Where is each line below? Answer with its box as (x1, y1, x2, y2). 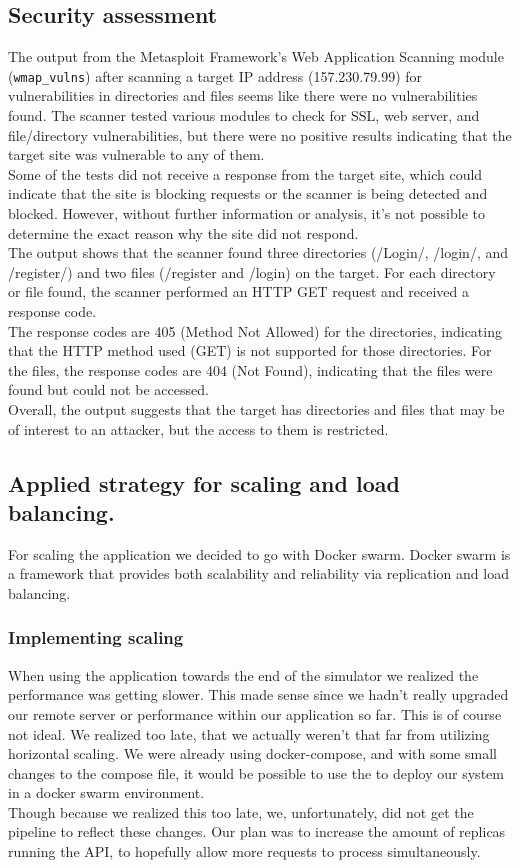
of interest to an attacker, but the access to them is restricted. (8, 418, 389, 439)
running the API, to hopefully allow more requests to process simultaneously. (8, 841, 481, 862)
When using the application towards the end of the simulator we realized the (8, 664, 479, 685)
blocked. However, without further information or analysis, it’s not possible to (8, 203, 486, 224)
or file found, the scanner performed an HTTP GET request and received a (8, 281, 469, 302)
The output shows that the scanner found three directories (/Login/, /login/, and (8, 242, 509, 263)
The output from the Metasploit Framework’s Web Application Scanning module (8, 46, 504, 67)
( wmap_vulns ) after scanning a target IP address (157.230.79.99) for (8, 65, 423, 86)
